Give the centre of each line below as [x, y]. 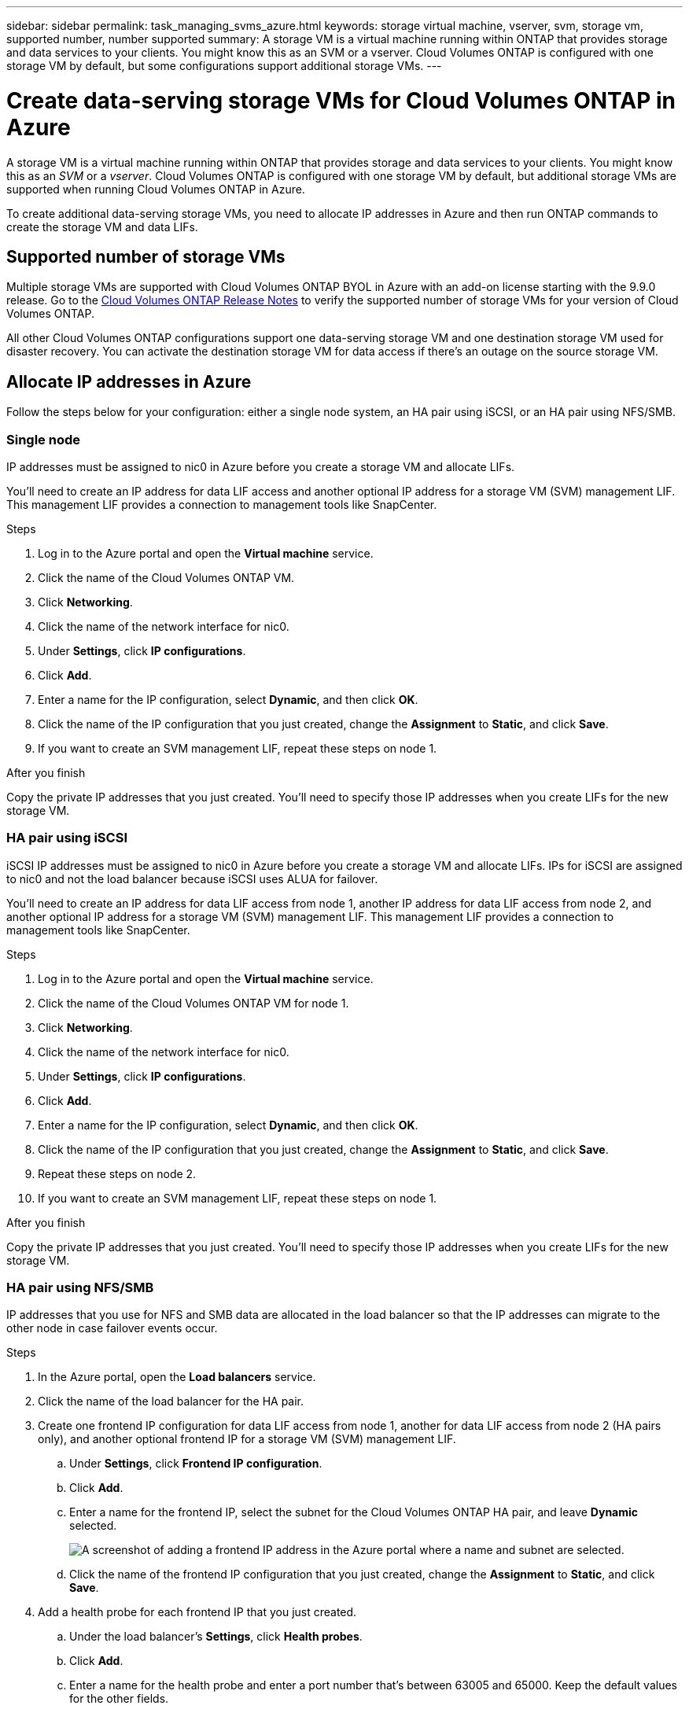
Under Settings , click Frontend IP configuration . [196, 1464]
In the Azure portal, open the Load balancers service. [177, 1377]
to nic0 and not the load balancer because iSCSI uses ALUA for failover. [192, 878]
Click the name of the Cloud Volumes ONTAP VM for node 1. [193, 1003]
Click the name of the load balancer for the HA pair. [171, 1401]
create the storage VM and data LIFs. [102, 227]
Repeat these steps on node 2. [117, 1173]
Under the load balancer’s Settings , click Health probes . [216, 1637]
